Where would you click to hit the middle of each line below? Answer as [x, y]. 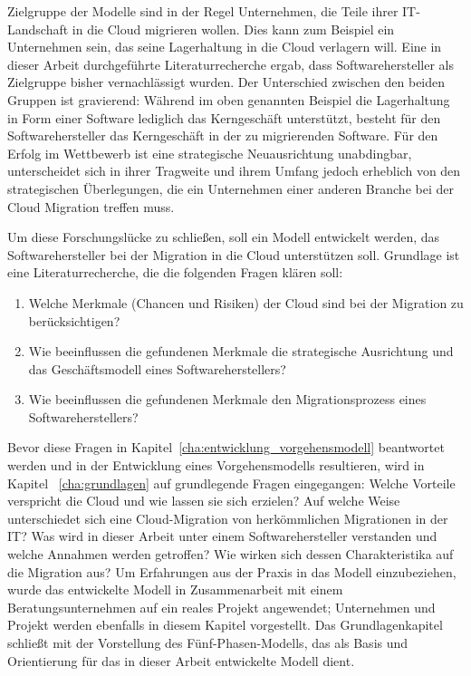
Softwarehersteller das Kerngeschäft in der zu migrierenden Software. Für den [223, 135]
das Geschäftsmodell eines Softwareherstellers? [157, 368]
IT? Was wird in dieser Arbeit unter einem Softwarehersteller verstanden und [222, 536]
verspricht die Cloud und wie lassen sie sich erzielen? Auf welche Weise [204, 501]
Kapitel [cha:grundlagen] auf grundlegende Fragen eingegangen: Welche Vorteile [231, 483]
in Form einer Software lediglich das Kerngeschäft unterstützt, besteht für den [224, 117]
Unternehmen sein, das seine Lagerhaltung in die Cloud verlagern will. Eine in [225, 47]
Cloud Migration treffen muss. [91, 206]
